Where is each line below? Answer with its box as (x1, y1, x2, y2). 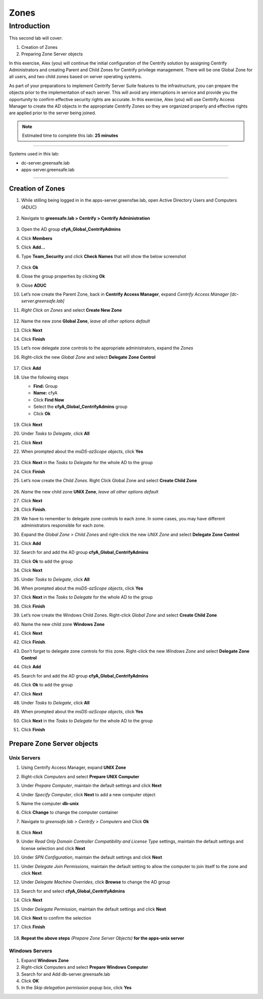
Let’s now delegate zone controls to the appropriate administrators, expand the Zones (21, 345, 193, 351)
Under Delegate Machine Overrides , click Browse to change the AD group (21, 879, 170, 885)
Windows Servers (9, 947, 53, 954)
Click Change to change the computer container (21, 809, 119, 815)
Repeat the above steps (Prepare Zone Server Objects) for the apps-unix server (21, 935, 185, 941)
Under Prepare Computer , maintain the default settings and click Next (21, 783, 162, 788)
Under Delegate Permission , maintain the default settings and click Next (21, 906, 167, 912)
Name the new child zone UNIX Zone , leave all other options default (21, 489, 159, 494)
